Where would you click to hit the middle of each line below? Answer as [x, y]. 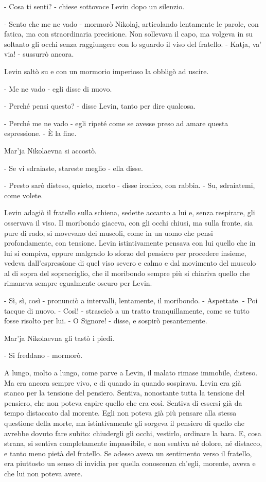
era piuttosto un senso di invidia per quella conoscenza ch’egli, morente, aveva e [130, 463]
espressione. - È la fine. [40, 133]
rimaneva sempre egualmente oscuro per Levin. [78, 283]
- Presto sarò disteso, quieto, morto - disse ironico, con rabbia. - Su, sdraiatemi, [130, 185]
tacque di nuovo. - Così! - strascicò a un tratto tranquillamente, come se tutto [127, 310]
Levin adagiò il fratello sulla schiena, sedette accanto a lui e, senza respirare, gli [130, 212]
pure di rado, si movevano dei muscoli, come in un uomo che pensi [109, 233]
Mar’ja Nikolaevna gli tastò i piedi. [59, 338]
